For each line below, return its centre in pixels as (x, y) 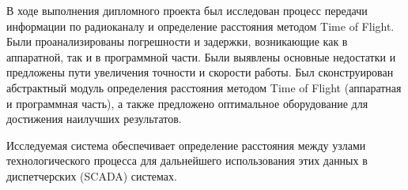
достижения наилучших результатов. (94, 119)
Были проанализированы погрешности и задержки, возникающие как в (177, 41)
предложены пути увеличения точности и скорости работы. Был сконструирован (200, 72)
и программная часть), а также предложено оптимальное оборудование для (187, 103)
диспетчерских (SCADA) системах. (92, 175)
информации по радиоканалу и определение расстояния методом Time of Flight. (200, 26)
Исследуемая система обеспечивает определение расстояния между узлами (186, 145)
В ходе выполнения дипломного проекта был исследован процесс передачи (187, 10)
